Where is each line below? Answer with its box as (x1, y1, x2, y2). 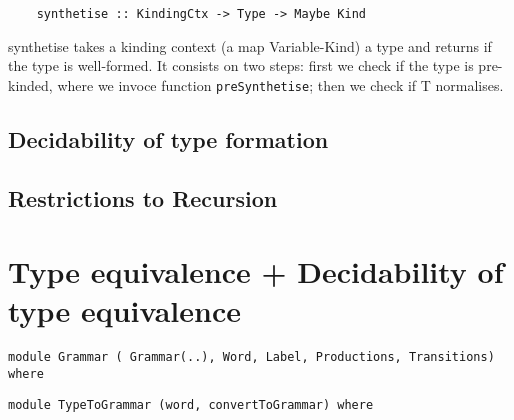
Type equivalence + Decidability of (8, 251, 504, 292)
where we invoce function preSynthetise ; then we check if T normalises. (57, 74, 504, 95)
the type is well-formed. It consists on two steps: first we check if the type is (8, 55, 474, 76)
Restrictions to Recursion (8, 182, 278, 213)
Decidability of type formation (8, 123, 329, 154)
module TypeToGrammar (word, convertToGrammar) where (8, 397, 374, 412)
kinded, (8, 74, 53, 95)
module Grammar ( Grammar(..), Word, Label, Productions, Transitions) (8, 350, 495, 365)
